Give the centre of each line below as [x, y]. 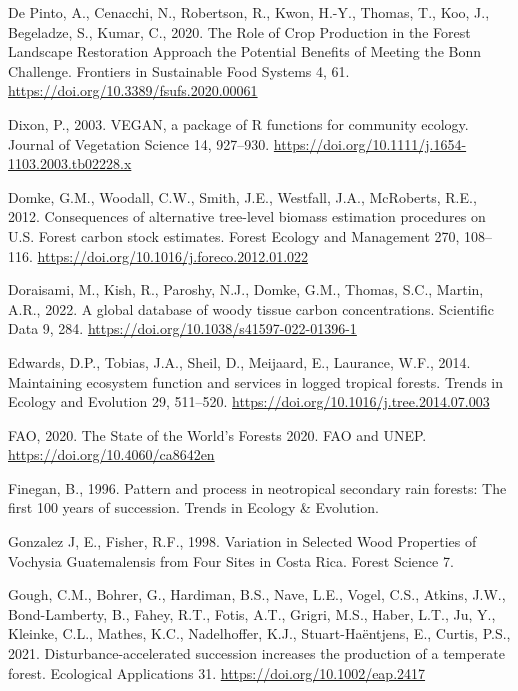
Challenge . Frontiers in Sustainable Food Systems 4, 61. [179, 70]
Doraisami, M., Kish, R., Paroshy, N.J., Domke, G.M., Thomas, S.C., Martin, [246, 289]
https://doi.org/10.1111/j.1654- [370, 143]
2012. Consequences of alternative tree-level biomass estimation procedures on [247, 216]
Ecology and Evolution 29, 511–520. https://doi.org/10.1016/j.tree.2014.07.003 [249, 401]
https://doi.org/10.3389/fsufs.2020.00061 [133, 90]
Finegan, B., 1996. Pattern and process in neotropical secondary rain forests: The [257, 487]
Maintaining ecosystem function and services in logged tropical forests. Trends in [255, 381]
